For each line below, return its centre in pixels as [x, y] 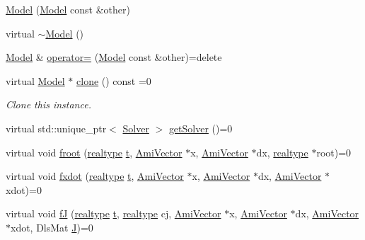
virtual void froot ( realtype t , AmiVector [94, 152]
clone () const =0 [114, 80]
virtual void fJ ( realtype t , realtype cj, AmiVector [114, 213]
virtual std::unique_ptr [56, 128]
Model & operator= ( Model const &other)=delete [114, 57]
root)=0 [334, 152]
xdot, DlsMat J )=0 [52, 227]
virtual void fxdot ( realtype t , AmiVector [95, 176]
